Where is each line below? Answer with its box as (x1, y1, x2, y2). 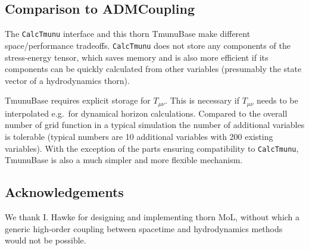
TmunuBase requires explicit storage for (5, 94, 151, 107)
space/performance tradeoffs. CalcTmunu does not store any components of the (5, 39, 291, 51)
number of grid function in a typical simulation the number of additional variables (5, 118, 305, 131)
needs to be (257, 94, 298, 107)
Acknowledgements (5, 183, 124, 201)
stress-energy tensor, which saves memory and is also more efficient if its (5, 51, 269, 63)
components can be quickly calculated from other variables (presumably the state (5, 62, 302, 75)
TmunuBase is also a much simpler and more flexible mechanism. (5, 154, 243, 166)
